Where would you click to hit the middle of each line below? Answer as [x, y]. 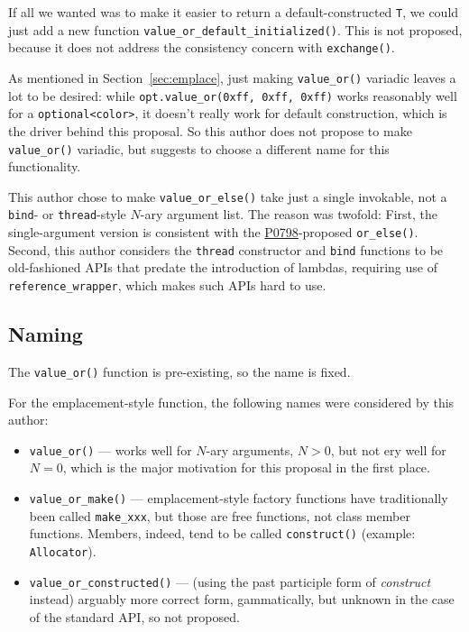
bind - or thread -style [67, 214]
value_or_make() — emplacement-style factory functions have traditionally [239, 497]
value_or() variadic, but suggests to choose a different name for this [199, 148]
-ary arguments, [250, 449]
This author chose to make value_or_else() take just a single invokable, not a [228, 196]
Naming [46, 334]
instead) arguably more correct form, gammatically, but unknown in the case [242, 599]
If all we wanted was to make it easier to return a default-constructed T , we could [234, 12]
